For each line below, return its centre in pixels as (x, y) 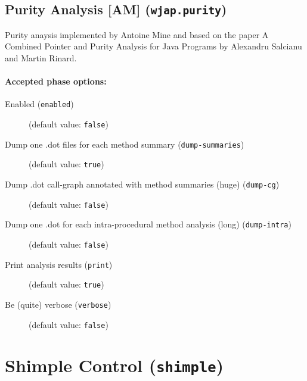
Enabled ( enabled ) (39, 104)
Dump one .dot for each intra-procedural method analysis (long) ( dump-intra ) (148, 224)
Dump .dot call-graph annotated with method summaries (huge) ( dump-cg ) (142, 184)
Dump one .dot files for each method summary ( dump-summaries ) (125, 144)
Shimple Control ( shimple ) (114, 365)
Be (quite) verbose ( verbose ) (58, 304)
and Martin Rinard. (41, 57)
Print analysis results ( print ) (59, 264)
